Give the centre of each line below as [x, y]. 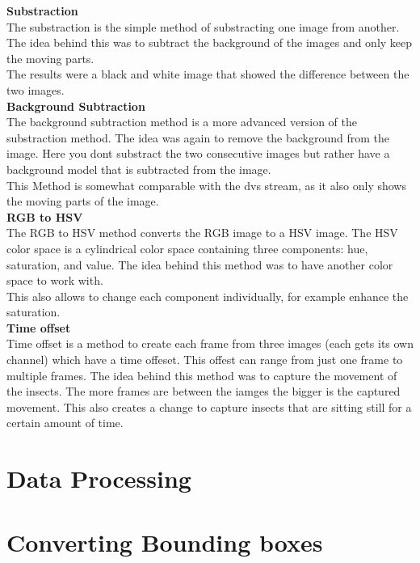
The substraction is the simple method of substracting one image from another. [203, 26]
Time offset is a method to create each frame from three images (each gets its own [210, 343]
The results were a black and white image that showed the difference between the [208, 74]
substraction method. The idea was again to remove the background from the [198, 137]
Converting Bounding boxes [165, 542]
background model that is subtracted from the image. [139, 169]
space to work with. [55, 280]
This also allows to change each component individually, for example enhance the [208, 296]
